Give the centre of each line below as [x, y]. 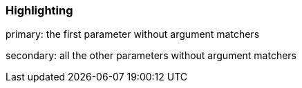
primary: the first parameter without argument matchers [133, 34]
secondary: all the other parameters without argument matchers [151, 56]
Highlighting [39, 10]
